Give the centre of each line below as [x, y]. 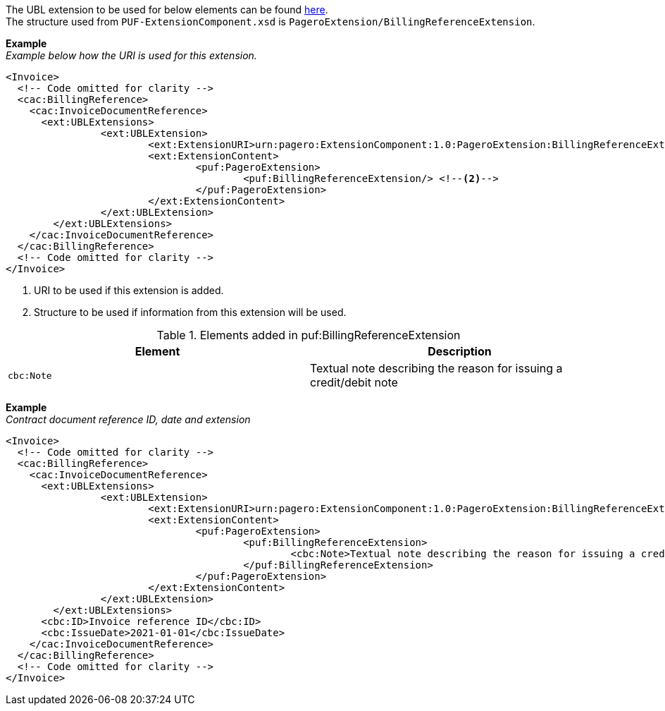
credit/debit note [354, 382]
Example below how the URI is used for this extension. [131, 55]
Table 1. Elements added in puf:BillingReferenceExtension [309, 335]
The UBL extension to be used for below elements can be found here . [167, 10]
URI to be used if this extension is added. [129, 290]
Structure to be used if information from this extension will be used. [190, 312]
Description [460, 351]
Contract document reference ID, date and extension [128, 419]
